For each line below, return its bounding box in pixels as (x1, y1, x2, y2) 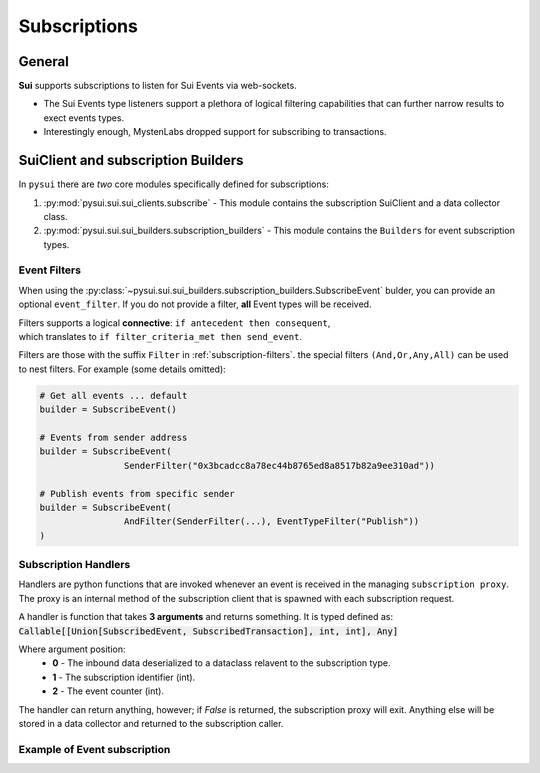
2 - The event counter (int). (52, 685, 165, 697)
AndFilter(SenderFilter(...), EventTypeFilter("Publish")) (123, 516, 420, 527)
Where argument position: (18, 643, 126, 655)
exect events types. (43, 111, 125, 124)
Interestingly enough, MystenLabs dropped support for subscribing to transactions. (43, 126, 387, 138)
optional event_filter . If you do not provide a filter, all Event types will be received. (18, 298, 372, 310)
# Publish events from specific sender (39, 488, 235, 499)
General (18, 53, 70, 70)
